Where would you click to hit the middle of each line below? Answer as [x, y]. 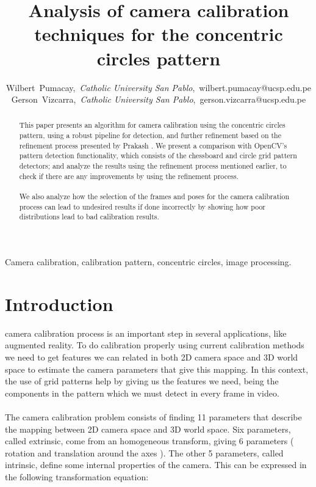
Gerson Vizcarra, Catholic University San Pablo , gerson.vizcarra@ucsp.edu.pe [159, 99]
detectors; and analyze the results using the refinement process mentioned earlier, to [153, 166]
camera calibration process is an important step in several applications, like [146, 333]
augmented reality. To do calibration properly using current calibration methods [155, 345]
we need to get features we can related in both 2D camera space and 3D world [152, 357]
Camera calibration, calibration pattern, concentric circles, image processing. [148, 262]
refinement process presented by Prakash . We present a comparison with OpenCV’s [153, 145]
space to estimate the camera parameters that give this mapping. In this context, [157, 369]
